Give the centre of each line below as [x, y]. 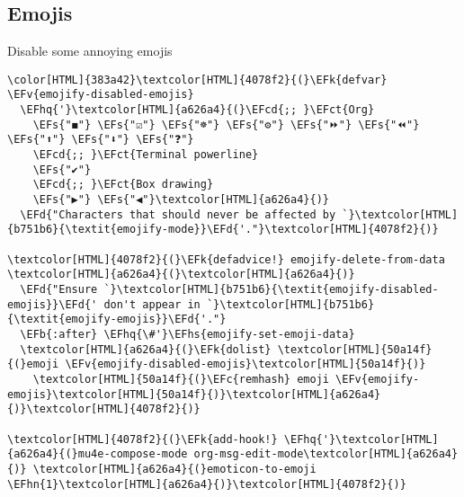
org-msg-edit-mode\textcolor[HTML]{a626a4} [326, 454]
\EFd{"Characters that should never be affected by [178, 214]
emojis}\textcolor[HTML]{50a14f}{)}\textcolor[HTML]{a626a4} [194, 394]
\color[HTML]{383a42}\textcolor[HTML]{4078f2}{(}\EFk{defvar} [197, 80]
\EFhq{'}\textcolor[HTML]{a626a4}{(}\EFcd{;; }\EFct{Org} [197, 110]
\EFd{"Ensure [59, 289]
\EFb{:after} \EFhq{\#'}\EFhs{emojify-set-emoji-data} [187, 334]
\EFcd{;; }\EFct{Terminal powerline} [146, 155]
